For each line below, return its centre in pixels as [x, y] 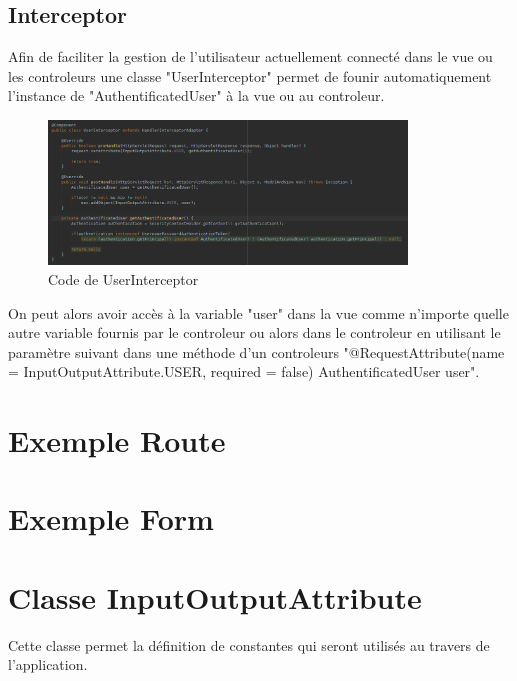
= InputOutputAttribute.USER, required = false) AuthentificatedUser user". [244, 371]
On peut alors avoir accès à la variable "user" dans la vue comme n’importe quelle [258, 312]
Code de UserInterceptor [123, 278]
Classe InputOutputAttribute [215, 596]
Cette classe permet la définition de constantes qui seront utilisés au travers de [249, 644]
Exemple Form [111, 518]
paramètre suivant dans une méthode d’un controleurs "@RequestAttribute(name [256, 351]
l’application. [48, 664]
